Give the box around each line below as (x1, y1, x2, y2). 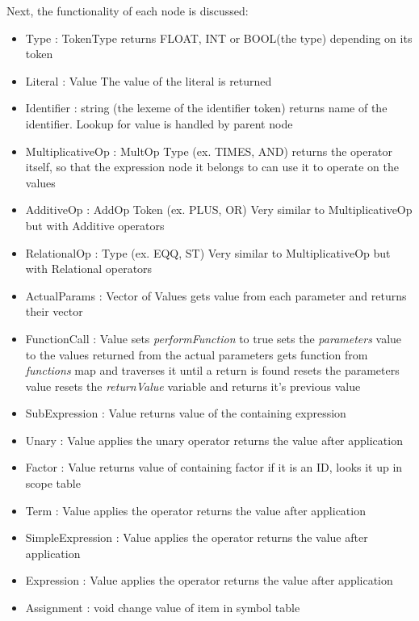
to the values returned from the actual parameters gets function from (25, 346, 368, 363)
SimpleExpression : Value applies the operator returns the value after (25, 529, 368, 546)
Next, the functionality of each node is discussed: (6, 2, 249, 19)
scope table (25, 475, 81, 492)
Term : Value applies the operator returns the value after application (25, 501, 366, 518)
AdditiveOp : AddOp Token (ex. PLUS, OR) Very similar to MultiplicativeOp (25, 201, 413, 218)
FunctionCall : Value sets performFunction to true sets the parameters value (25, 329, 402, 346)
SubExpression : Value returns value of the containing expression (25, 405, 346, 422)
